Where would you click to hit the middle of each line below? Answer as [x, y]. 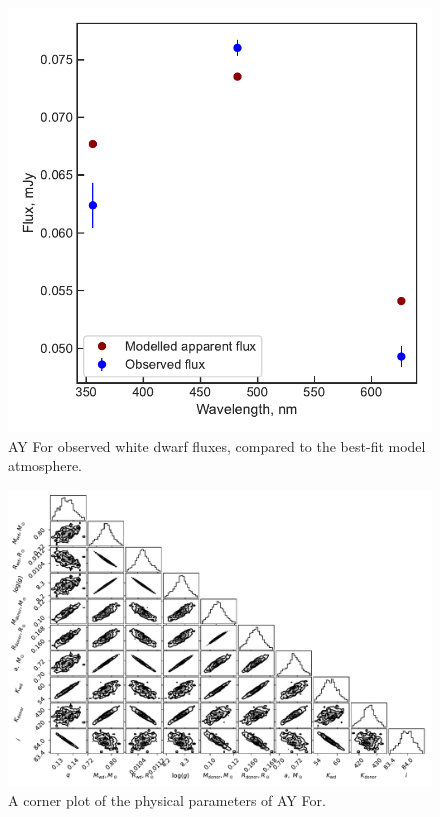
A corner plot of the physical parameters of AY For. [167, 799]
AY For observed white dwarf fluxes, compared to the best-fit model [217, 445]
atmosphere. [45, 465]
